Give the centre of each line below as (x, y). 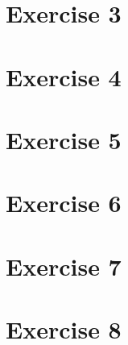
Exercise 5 (64, 139)
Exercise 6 (64, 203)
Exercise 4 (64, 76)
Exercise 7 (64, 266)
